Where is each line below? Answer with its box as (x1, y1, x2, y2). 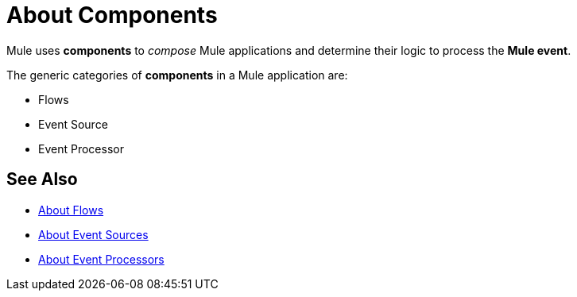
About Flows (38, 202, 104, 217)
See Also (6, 169, 78, 190)
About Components (6, 2, 218, 29)
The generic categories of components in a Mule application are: (6, 67, 348, 82)
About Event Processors (38, 252, 165, 266)
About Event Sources (38, 227, 149, 241)
